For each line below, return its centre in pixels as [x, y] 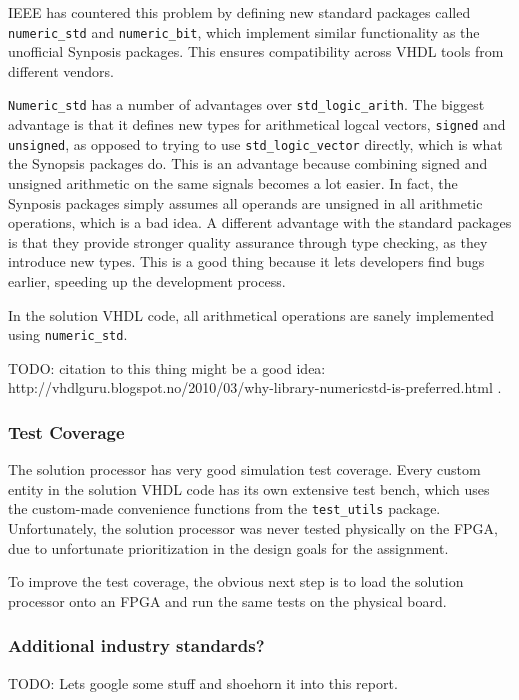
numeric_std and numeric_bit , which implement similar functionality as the [244, 31]
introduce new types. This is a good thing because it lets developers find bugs [246, 261]
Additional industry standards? [136, 645]
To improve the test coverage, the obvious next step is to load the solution [236, 581]
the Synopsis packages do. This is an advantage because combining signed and [248, 163]
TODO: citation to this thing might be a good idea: [167, 367]
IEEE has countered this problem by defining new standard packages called [239, 12]
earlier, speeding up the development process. [147, 280]
